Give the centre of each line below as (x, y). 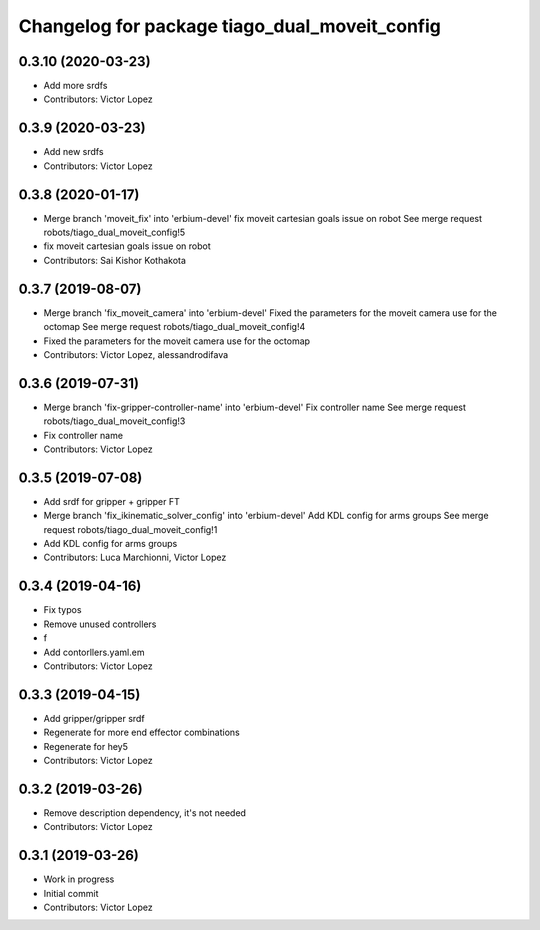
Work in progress (79, 879)
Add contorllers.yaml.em (94, 652)
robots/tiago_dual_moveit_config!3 (114, 421)
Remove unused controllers (100, 624)
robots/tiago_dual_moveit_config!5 (114, 232)
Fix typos (62, 610)
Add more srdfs (75, 86)
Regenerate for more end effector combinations (141, 732)
